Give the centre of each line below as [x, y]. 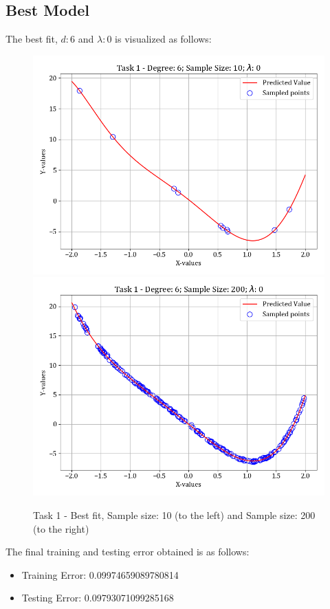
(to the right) [61, 528]
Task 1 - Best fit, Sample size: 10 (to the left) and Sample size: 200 [174, 514]
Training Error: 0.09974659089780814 [100, 574]
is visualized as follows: [163, 39]
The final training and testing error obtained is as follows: [128, 552]
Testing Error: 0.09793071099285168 [98, 598]
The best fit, [32, 39]
